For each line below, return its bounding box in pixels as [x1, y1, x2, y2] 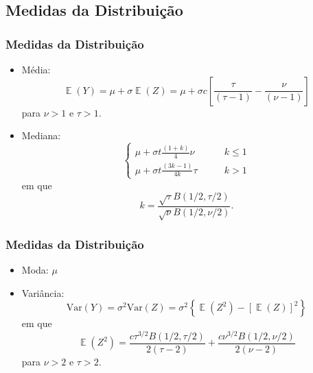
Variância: [21, 285, 65, 300]
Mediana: [21, 128, 61, 143]
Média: [21, 62, 51, 76]
